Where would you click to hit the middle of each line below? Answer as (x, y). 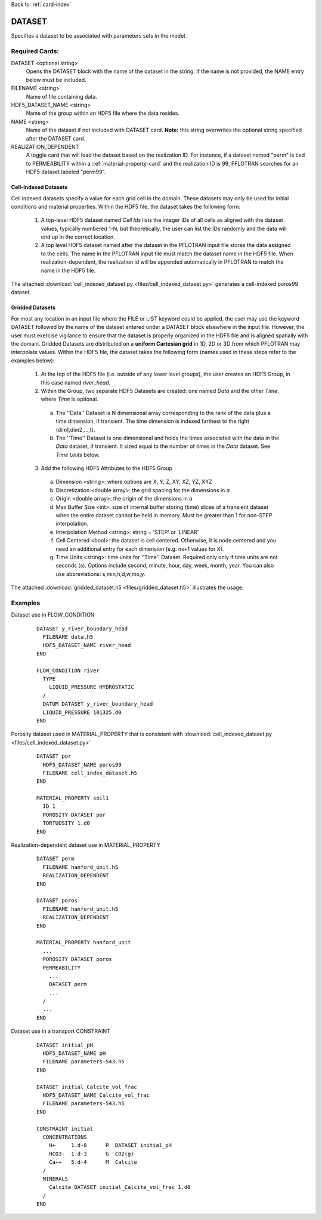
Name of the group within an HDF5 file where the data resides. (103, 113)
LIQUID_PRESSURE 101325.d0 (82, 712)
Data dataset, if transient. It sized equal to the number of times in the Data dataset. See (163, 446)
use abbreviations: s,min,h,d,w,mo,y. (100, 574)
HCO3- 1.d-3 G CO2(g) (91, 1154)
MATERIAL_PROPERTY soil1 (73, 798)
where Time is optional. (69, 399)
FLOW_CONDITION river (68, 670)
